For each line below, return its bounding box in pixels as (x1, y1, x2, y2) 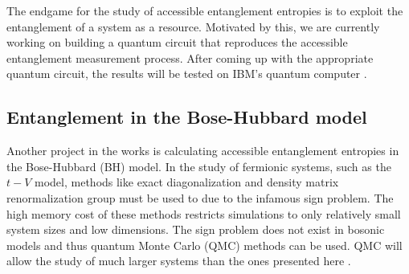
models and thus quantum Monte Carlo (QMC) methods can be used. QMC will (6, 236, 403, 253)
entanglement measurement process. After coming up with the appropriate (6, 49, 374, 66)
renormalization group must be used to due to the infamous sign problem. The (6, 189, 394, 206)
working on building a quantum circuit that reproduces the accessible (6, 34, 348, 51)
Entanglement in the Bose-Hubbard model (6, 104, 367, 129)
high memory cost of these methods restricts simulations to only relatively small (6, 205, 401, 222)
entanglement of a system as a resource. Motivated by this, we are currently (6, 18, 380, 35)
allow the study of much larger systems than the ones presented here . (6, 252, 351, 269)
